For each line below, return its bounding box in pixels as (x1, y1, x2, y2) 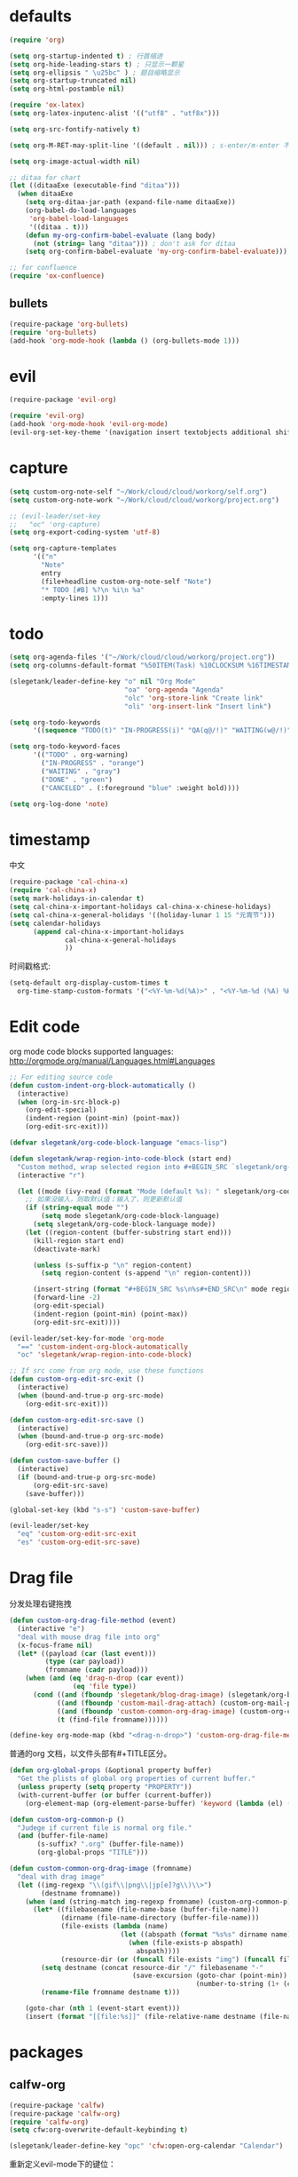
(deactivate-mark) (32, 1245, 101, 1254)
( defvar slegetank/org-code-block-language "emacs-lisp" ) (9, 1138, 228, 1147)
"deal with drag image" (17, 1872, 105, 1881)
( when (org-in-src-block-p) (17, 1097, 122, 1106)
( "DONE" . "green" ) (41, 775, 114, 784)
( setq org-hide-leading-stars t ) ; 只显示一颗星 (9, 59, 184, 68)
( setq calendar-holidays (9, 919, 101, 928)
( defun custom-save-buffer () (9, 1456, 122, 1466)
